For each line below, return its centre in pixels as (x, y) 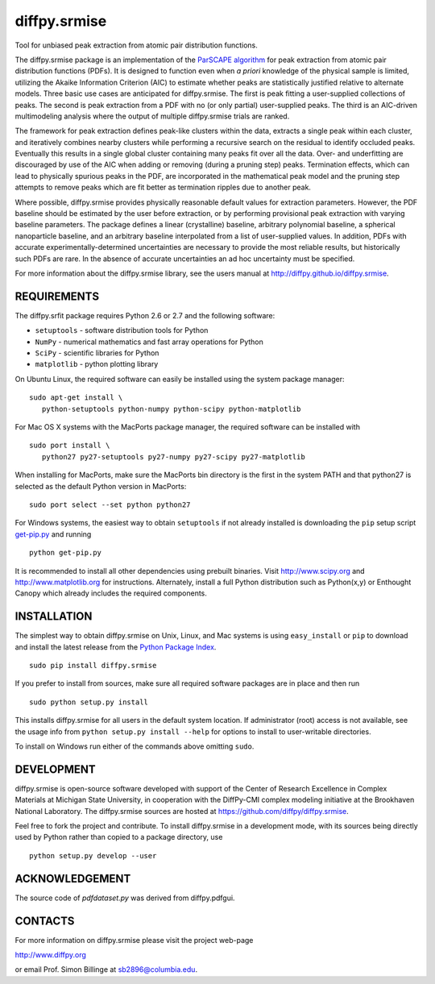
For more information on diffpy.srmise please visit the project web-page (134, 940)
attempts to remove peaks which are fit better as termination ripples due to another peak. (163, 187)
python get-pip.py (66, 553)
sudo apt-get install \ (76, 398)
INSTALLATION (54, 617)
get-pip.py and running (53, 534)
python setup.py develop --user (93, 855)
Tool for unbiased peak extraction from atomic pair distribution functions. (136, 45)
